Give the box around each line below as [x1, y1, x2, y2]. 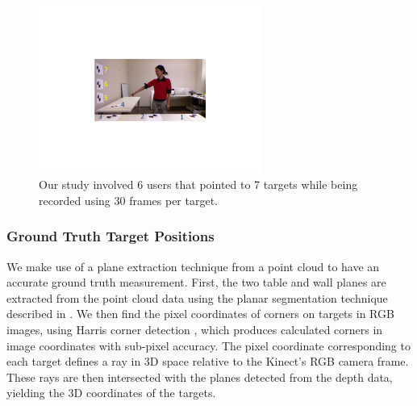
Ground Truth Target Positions [6, 226, 215, 246]
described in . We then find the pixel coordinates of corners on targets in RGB [6, 305, 394, 322]
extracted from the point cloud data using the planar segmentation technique [6, 289, 388, 306]
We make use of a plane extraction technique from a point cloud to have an [6, 257, 380, 274]
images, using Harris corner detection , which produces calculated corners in [6, 321, 383, 338]
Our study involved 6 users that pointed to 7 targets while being [39, 176, 358, 193]
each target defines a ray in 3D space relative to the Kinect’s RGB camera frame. [6, 353, 409, 370]
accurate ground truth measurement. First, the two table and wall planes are [6, 274, 386, 291]
